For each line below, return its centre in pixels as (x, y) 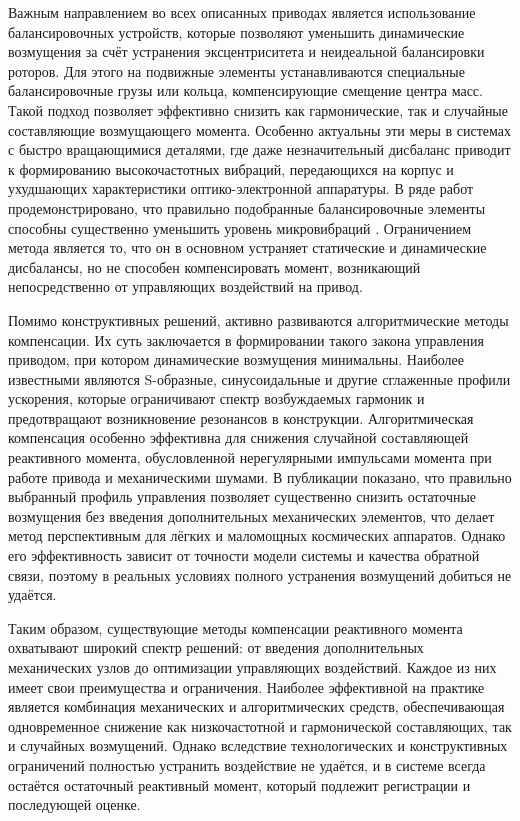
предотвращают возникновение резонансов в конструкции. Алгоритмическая (241, 417)
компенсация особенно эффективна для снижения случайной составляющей (238, 437)
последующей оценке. (74, 804)
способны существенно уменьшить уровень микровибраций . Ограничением (240, 227)
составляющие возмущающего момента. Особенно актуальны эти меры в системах (260, 129)
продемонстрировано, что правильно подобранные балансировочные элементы (247, 207)
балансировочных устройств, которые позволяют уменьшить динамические (236, 31)
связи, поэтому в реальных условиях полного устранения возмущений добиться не (260, 574)
